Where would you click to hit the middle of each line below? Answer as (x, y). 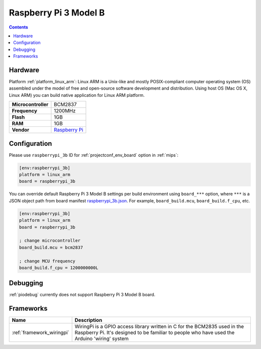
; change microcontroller (50, 241)
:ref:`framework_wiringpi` (41, 333)
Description (88, 320)
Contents (19, 27)
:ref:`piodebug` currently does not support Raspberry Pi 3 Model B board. (82, 295)
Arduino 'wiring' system (102, 339)
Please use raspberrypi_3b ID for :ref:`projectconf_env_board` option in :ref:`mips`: (94, 155)
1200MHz (65, 111)
